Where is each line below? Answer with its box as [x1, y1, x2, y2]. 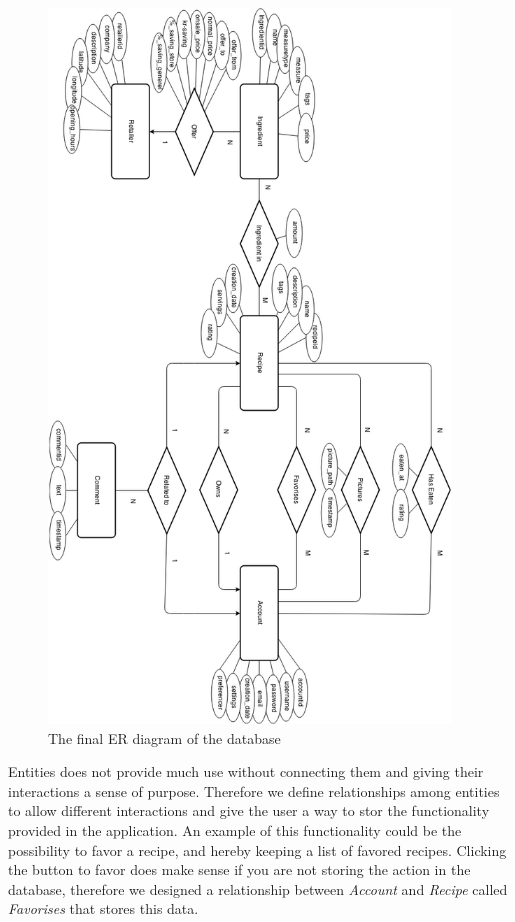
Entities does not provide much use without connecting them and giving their [8, 761, 484, 782]
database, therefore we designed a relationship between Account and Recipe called [8, 878, 508, 899]
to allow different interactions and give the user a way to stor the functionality [8, 800, 490, 821]
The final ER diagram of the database [48, 727, 281, 748]
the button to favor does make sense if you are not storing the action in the [8, 859, 471, 880]
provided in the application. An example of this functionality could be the [8, 820, 462, 841]
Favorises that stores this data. [8, 898, 199, 919]
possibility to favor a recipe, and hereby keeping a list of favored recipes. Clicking [8, 839, 507, 860]
